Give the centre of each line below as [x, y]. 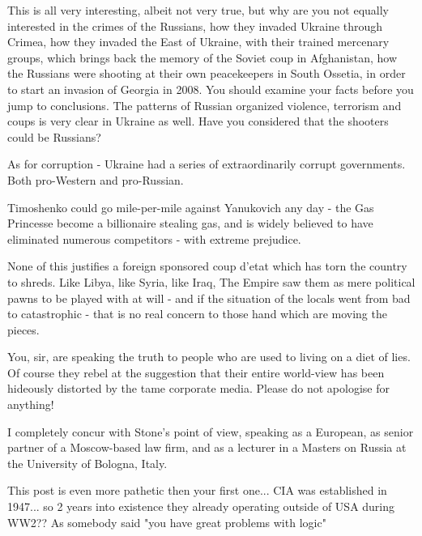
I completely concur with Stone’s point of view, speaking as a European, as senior [211, 431]
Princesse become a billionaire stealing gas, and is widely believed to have [190, 223]
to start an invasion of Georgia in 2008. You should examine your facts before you [211, 89]
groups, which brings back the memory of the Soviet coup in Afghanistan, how [202, 57]
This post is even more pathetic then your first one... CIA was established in [197, 490]
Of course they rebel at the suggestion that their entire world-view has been [196, 372]
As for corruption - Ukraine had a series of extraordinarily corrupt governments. [207, 164]
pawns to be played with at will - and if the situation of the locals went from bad [209, 298]
